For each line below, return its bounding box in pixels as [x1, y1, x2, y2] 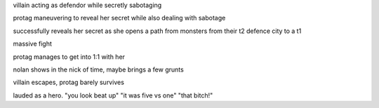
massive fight [13, 39, 53, 48]
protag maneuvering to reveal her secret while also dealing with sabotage [13, 14, 226, 22]
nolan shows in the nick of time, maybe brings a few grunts [13, 65, 184, 74]
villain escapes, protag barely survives [13, 78, 124, 87]
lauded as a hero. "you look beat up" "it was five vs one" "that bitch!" [13, 91, 213, 100]
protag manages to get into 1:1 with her [13, 53, 126, 61]
